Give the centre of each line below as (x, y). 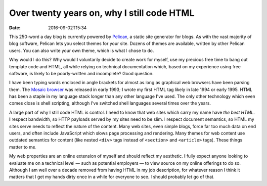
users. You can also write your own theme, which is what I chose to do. (82, 50)
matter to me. (23, 147)
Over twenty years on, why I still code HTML (102, 13)
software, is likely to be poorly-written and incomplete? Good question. (81, 73)
